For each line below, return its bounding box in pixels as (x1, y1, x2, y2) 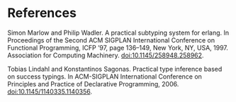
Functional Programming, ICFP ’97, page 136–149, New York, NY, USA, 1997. (7, 43, 229, 52)
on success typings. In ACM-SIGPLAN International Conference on (7, 72, 202, 81)
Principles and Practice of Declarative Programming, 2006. (7, 79, 179, 88)
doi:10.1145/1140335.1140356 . (7, 87, 92, 96)
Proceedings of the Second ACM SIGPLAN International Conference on (7, 35, 215, 44)
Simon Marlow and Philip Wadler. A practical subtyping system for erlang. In (7, 28, 230, 37)
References (7, 5, 77, 21)
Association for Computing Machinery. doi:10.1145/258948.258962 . (7, 51, 204, 59)
